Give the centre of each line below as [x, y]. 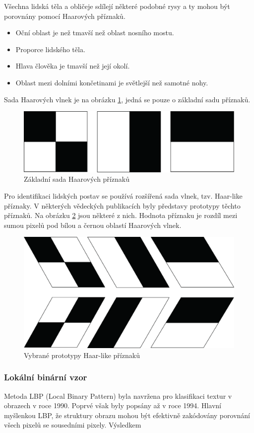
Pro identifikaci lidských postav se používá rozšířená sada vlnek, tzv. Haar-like [123, 195]
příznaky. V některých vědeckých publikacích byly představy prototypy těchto [122, 205]
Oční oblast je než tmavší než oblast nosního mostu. [95, 33]
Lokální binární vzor [46, 377]
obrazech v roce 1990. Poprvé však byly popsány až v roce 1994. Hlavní [113, 405]
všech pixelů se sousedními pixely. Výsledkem [73, 425]
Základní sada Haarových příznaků [77, 179]
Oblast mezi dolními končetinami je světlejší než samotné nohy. [112, 82]
